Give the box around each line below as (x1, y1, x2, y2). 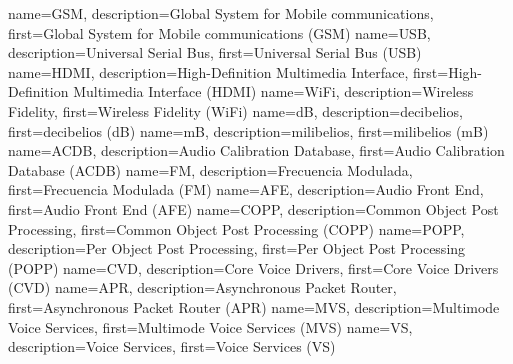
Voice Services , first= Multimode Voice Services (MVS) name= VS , (8, 316, 413, 337)
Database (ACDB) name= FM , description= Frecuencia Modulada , (8, 159, 413, 180)
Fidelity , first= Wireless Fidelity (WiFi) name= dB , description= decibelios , (8, 100, 463, 121)
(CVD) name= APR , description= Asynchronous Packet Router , (8, 277, 397, 298)
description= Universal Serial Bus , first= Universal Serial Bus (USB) (8, 42, 422, 63)
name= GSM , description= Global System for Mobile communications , (8, 3, 434, 23)
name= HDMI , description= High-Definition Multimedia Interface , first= (8, 61, 449, 82)
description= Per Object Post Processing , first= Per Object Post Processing (8, 238, 466, 259)
